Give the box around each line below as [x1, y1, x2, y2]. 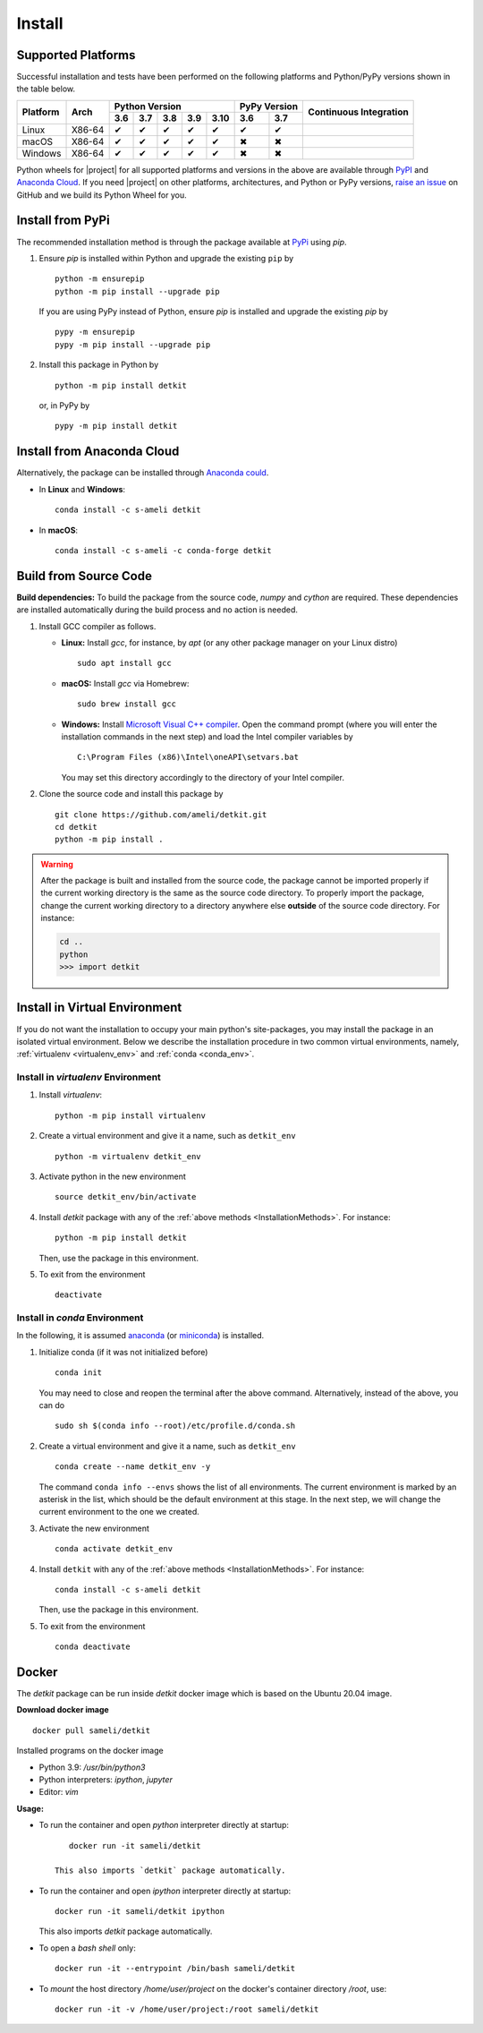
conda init [55, 1368, 103, 1378]
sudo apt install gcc [77, 658, 172, 669]
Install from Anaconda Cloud [16, 444, 180, 459]
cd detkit [55, 822, 97, 832]
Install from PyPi [16, 213, 111, 228]
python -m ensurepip [55, 274, 145, 284]
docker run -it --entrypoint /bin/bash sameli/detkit [55, 1963, 295, 1974]
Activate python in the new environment [38, 1171, 187, 1182]
